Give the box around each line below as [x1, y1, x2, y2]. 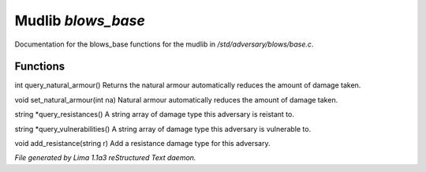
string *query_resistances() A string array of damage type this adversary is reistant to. [14, 110, 295, 119]
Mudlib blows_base [14, 12, 145, 29]
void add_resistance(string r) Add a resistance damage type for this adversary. [14, 139, 271, 148]
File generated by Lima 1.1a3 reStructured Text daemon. [14, 153, 196, 163]
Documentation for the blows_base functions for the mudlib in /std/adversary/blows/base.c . [14, 39, 314, 49]
